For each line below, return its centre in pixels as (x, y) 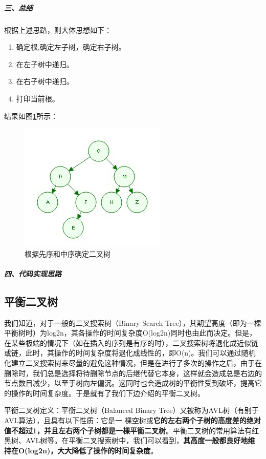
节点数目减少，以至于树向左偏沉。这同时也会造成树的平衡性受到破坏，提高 (129, 383)
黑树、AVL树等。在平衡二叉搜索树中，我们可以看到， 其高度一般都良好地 (126, 440)
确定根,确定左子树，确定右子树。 (71, 47)
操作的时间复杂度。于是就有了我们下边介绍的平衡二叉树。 (108, 393)
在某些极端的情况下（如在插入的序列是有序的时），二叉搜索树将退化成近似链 (131, 342)
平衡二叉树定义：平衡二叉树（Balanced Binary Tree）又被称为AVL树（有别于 (131, 410)
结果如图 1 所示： (31, 116)
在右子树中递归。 (45, 81)
